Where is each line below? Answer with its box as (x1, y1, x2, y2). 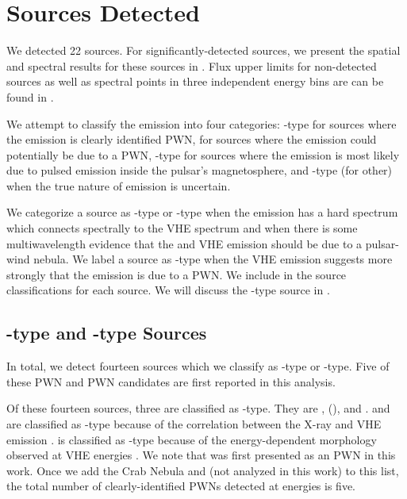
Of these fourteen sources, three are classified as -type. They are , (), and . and (6, 400, 390, 416)
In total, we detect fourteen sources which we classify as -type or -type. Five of (6, 358, 390, 374)
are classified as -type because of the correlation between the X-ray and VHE (6, 416, 382, 432)
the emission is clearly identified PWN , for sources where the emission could (6, 131, 377, 148)
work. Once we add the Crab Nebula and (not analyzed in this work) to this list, (6, 462, 399, 478)
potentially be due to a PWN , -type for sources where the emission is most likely (6, 146, 400, 163)
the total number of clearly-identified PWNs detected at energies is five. (6, 478, 355, 494)
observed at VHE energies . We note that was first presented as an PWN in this (6, 447, 396, 463)
